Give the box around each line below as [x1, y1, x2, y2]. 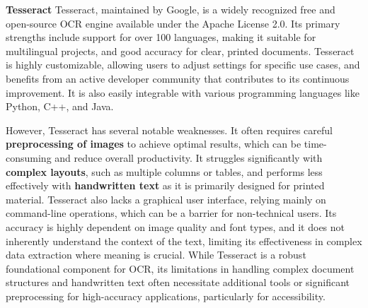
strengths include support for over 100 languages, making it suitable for [6, 30, 316, 45]
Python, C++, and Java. [6, 99, 114, 114]
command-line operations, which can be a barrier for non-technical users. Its [6, 206, 337, 220]
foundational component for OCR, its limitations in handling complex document [6, 261, 355, 276]
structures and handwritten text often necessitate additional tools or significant [6, 275, 350, 290]
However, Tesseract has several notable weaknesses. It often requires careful [6, 122, 333, 137]
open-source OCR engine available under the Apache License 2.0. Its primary [6, 16, 340, 30]
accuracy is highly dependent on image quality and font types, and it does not [6, 219, 345, 234]
